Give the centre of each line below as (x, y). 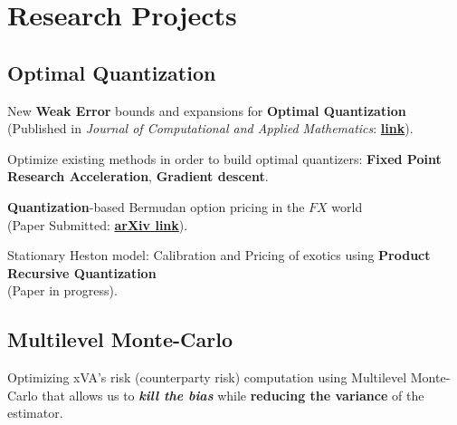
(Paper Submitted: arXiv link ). (98, 224)
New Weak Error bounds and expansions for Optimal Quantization (207, 110)
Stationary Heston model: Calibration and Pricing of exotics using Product (219, 255)
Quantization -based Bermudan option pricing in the (156, 206)
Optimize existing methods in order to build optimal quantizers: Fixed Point (224, 158)
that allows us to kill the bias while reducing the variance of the (233, 395)
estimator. (35, 413)
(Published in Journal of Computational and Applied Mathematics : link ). (210, 128)
